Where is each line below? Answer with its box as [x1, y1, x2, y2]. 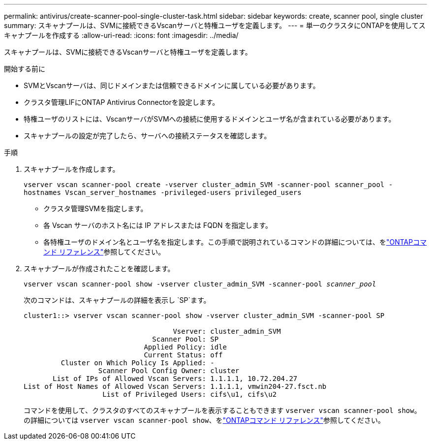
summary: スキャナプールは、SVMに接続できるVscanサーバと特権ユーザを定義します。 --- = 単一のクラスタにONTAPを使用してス [4, 21, 426, 30]
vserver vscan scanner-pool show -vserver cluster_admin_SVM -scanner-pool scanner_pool [24, 280, 376, 288]
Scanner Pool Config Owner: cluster [98, 367, 240, 375]
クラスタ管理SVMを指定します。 [43, 204, 148, 213]
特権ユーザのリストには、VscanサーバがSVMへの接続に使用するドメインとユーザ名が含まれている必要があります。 [24, 115, 396, 123]
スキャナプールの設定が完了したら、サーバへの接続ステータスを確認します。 [24, 131, 271, 140]
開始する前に [4, 64, 45, 73]
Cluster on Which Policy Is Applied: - [61, 359, 215, 367]
